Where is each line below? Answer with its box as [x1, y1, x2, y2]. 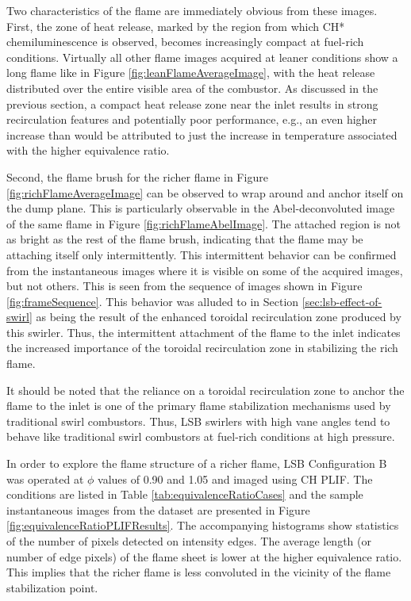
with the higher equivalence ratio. [6, 142, 170, 159]
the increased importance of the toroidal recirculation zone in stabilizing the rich [6, 339, 398, 356]
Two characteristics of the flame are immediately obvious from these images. [6, 2, 378, 18]
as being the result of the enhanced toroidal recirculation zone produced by [36, 308, 401, 325]
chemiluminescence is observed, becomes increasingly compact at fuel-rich [6, 33, 364, 50]
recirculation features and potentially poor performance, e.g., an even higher [6, 111, 378, 128]
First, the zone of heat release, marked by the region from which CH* [6, 17, 345, 34]
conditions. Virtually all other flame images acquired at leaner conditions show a [6, 48, 398, 65]
